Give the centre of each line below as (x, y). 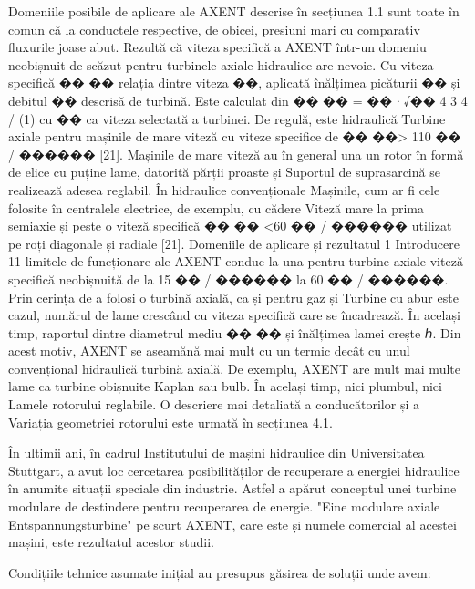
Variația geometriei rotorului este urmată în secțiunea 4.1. (170, 422)
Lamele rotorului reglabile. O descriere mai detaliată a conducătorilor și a (214, 404)
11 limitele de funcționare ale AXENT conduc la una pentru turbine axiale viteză (236, 261)
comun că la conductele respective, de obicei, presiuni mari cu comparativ (214, 29)
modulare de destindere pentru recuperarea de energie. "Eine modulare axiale (224, 506)
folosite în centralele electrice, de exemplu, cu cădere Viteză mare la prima (216, 207)
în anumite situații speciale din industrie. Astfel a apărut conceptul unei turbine (232, 488)
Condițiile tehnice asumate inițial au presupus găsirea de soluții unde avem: (220, 572)
